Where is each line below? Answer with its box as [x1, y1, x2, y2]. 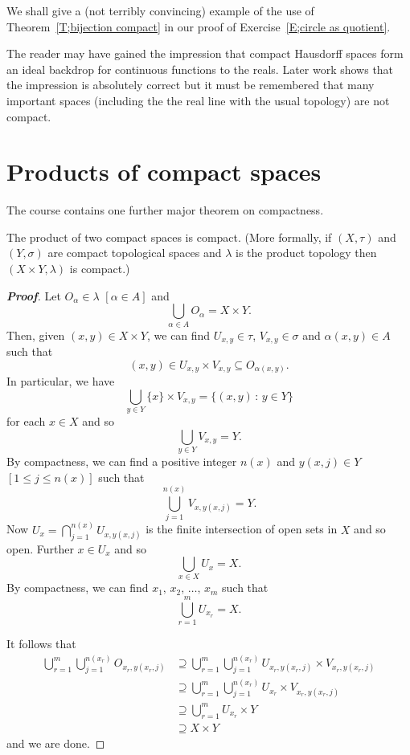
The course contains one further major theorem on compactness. [6, 202, 324, 218]
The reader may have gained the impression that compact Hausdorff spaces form [6, 45, 404, 62]
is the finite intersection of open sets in [146, 520, 338, 537]
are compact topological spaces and [47, 244, 222, 261]
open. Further [6, 540, 74, 557]
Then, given [6, 326, 65, 343]
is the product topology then [236, 244, 377, 261]
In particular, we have [6, 373, 115, 390]
